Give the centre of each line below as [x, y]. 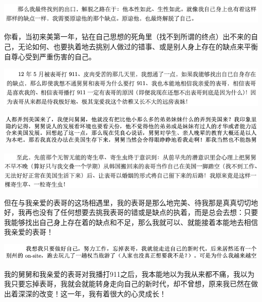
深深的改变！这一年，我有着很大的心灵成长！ [92, 293]
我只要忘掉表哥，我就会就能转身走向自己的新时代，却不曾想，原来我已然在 [127, 284]
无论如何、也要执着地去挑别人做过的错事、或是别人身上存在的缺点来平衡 [138, 47]
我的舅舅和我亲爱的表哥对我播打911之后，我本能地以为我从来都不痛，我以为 [129, 274]
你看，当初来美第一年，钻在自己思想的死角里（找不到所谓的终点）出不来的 [127, 36]
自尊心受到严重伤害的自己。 [50, 56]
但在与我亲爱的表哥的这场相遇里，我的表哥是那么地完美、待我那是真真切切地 [131, 202]
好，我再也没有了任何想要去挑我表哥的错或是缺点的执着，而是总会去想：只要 [131, 212]
